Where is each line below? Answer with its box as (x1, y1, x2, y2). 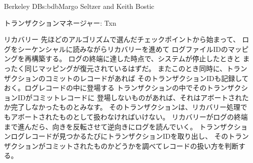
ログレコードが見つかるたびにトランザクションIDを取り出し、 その (10, 131, 228, 141)
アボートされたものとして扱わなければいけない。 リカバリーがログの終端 (10, 111, 248, 122)
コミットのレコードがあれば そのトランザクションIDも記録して (45, 73, 249, 83)
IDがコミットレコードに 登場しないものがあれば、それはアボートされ (17, 92, 242, 102)
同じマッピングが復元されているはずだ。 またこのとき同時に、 (24, 63, 227, 73)
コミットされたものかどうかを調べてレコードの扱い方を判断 (45, 140, 239, 151)
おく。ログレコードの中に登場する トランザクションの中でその (4, 82, 207, 93)
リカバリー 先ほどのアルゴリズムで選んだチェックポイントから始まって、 (4, 34, 240, 44)
